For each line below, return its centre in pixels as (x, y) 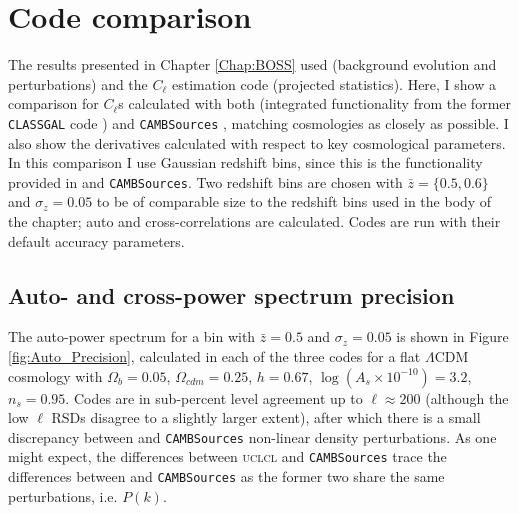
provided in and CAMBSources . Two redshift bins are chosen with (205, 181)
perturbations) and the (78, 83)
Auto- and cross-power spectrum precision (231, 294)
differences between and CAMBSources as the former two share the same (226, 476)
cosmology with (55, 375)
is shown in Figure (452, 336)
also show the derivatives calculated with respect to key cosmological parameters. (257, 142)
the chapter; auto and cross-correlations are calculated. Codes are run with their (254, 221)
